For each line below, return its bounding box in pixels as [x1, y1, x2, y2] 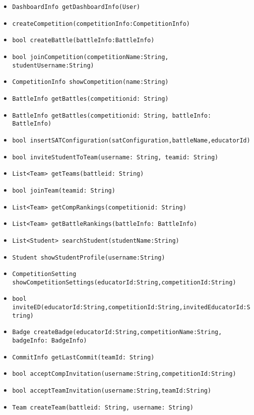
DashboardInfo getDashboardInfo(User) [12, 3, 140, 10]
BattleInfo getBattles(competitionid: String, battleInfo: [12, 112, 211, 119]
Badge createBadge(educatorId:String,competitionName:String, [12, 329, 222, 336]
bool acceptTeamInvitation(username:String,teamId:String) [12, 387, 211, 395]
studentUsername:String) [12, 62, 94, 69]
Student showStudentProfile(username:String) [12, 254, 165, 261]
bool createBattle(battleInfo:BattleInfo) [12, 37, 155, 44]
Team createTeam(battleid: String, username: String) [12, 404, 193, 411]
